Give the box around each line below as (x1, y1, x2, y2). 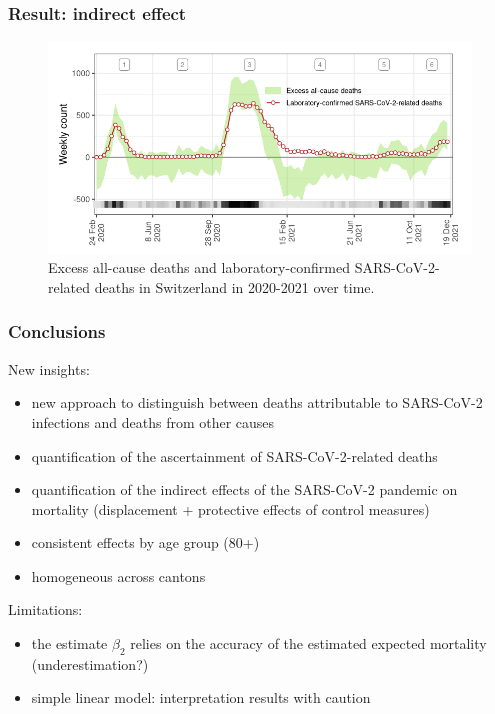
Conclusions (8, 319, 106, 344)
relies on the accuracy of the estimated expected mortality (130, 633, 487, 654)
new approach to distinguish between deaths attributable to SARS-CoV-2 (31, 392, 483, 413)
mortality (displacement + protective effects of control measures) (31, 498, 430, 519)
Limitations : (8, 599, 83, 620)
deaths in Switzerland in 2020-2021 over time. (94, 276, 375, 297)
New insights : (8, 358, 90, 379)
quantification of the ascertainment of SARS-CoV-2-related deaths (31, 445, 438, 466)
